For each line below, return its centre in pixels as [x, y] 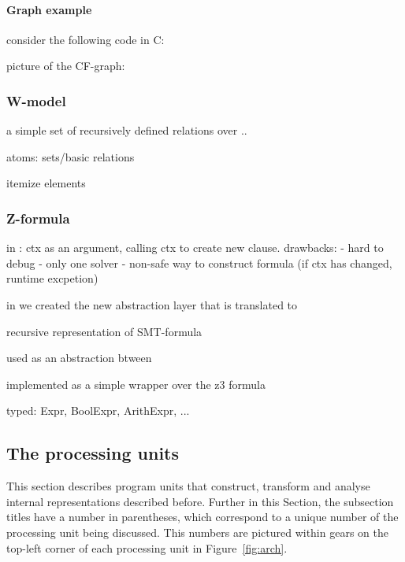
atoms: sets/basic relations [71, 156]
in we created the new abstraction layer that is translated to [152, 304]
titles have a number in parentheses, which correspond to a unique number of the [202, 517]
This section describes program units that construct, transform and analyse [188, 486]
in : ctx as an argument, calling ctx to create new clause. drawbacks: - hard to [195, 248]
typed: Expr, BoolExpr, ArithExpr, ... [98, 410]
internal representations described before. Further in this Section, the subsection [200, 501]
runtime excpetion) [52, 278]
